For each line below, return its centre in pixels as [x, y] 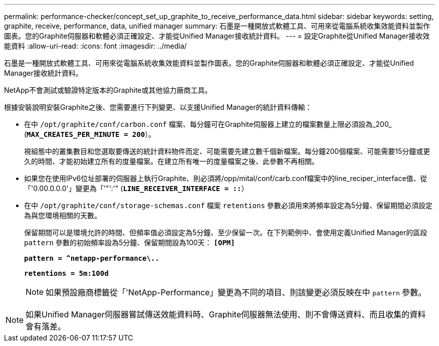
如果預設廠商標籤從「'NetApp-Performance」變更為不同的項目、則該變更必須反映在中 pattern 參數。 [236, 292]
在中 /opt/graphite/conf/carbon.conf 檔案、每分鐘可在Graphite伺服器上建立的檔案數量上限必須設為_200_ [208, 124]
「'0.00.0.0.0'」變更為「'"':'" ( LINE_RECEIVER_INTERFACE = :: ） [136, 188]
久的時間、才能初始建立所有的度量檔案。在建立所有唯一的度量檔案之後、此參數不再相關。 [171, 161]
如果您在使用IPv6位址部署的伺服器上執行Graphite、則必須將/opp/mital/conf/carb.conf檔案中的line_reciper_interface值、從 [226, 178]
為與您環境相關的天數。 [63, 215]
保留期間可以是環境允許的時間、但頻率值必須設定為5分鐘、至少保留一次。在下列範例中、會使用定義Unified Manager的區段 [226, 232]
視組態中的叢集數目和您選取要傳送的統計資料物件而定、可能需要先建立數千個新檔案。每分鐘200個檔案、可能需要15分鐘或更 [227, 151]
